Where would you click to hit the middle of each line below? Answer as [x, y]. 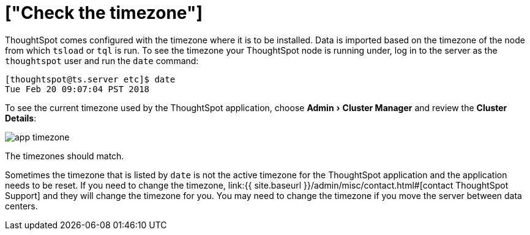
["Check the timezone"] [104, 13]
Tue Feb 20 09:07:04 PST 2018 [77, 89]
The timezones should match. [65, 156]
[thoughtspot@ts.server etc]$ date [90, 79]
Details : [21, 118]
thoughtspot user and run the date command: [102, 60]
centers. [21, 206]
